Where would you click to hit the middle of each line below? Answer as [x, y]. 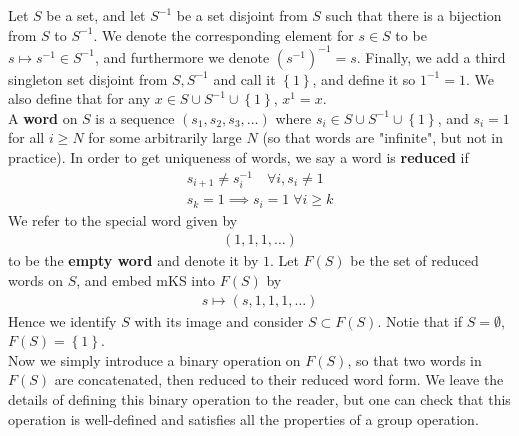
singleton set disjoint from [88, 78]
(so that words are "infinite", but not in [382, 137]
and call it [244, 78]
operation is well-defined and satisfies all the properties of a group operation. [243, 418]
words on [35, 279]
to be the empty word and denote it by [133, 260]
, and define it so [364, 78]
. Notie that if [420, 320]
